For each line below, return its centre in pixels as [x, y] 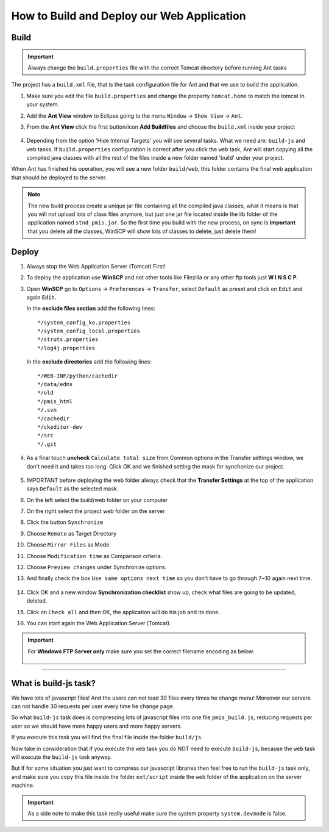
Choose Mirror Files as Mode [68, 545]
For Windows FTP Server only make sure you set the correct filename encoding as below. [141, 651]
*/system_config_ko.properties [84, 322]
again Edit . [41, 297]
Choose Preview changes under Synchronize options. [97, 567]
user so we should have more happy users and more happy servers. [97, 726]
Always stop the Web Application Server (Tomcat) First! [96, 266]
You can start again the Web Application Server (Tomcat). [99, 623]
